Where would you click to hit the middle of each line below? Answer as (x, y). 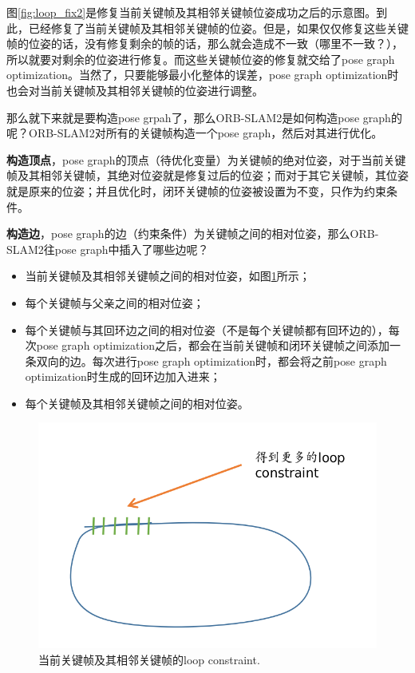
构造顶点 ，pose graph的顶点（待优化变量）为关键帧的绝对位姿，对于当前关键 (206, 159)
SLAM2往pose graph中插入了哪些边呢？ (108, 249)
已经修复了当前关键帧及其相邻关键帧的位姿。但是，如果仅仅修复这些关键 (218, 28)
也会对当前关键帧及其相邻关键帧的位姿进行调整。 (135, 90)
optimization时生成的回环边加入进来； (123, 376)
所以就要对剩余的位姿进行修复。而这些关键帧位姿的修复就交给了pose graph (201, 59)
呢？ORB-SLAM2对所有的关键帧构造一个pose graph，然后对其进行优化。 (195, 133)
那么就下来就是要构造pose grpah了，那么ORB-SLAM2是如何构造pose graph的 (204, 117)
